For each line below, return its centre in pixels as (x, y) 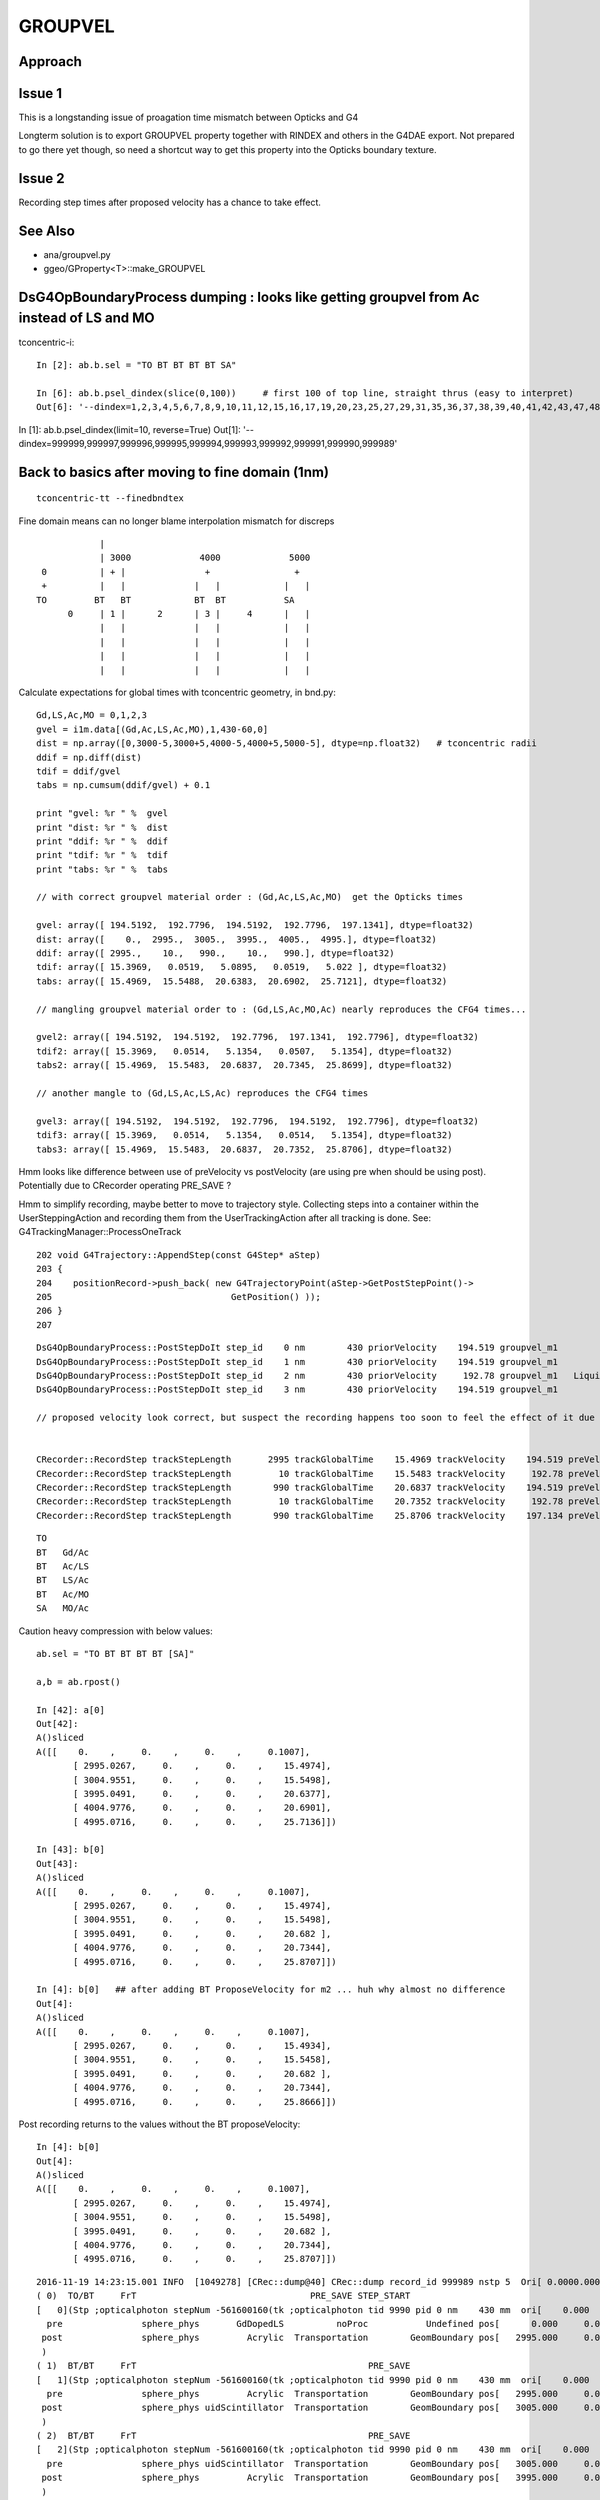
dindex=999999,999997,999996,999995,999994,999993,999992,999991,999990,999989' (208, 443)
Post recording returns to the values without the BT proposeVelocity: (159, 2124)
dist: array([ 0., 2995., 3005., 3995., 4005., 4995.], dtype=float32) (236, 939)
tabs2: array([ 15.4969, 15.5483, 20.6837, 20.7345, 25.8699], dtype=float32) (244, 1065)
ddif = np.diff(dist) (89, 757)
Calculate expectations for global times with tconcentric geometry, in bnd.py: (177, 692)
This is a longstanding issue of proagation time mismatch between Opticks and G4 (188, 117)
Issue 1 (40, 93)
